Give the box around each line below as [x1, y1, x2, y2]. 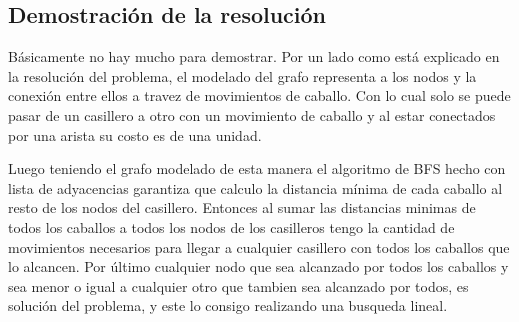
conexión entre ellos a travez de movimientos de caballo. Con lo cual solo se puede [8, 85, 511, 106]
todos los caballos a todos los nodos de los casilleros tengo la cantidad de [8, 216, 455, 237]
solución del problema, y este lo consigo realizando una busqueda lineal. [8, 295, 448, 316]
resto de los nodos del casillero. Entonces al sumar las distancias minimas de [8, 197, 476, 218]
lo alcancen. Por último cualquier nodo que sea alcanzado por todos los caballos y [8, 256, 509, 277]
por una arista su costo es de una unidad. [8, 124, 262, 145]
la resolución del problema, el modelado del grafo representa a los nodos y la [8, 65, 477, 86]
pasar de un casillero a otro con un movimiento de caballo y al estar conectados [8, 104, 496, 125]
